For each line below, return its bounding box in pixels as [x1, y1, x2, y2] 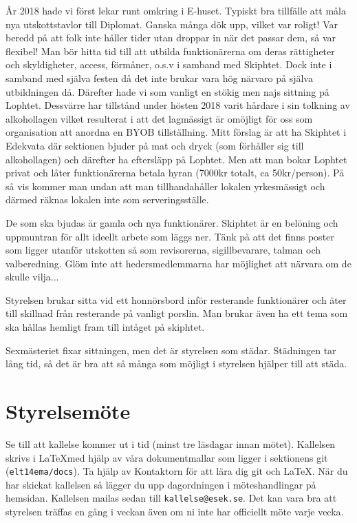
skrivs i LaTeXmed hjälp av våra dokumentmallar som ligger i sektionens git [6, 450, 328, 464]
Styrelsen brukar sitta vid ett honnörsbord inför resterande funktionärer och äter [6, 292, 347, 307]
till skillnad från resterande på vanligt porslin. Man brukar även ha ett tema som [6, 306, 348, 320]
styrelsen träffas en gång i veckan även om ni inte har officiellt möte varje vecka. [6, 504, 344, 519]
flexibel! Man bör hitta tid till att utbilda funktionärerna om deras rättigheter [6, 43, 335, 58]
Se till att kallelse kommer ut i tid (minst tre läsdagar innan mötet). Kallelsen [6, 436, 336, 451]
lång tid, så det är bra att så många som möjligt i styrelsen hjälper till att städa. [6, 356, 347, 371]
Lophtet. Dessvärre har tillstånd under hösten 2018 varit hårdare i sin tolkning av [6, 98, 350, 112]
